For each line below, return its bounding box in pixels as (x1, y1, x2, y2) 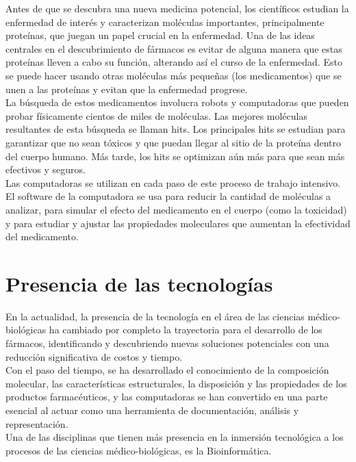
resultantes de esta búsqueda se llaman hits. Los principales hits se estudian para (5, 122, 346, 136)
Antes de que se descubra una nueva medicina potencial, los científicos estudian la (5, 1, 349, 15)
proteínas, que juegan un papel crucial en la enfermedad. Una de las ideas (5, 28, 315, 42)
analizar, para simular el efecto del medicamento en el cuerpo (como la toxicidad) (5, 202, 347, 216)
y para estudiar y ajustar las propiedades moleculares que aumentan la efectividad (5, 216, 351, 230)
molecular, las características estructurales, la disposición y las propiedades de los (5, 376, 347, 390)
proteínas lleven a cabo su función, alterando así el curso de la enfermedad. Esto (5, 55, 342, 69)
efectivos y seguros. (5, 162, 86, 177)
